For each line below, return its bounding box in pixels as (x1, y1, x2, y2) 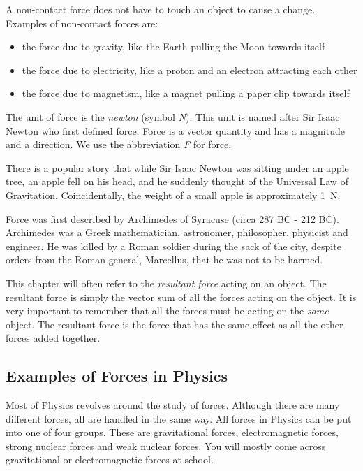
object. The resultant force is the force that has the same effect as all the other (6, 317, 343, 331)
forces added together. (6, 331, 101, 345)
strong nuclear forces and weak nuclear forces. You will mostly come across (6, 438, 326, 453)
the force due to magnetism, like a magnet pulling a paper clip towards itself (22, 86, 350, 101)
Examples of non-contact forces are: (6, 15, 158, 30)
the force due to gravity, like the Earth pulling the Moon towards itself (22, 39, 325, 54)
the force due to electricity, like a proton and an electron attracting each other (22, 62, 357, 77)
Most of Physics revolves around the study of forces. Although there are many (6, 398, 340, 412)
